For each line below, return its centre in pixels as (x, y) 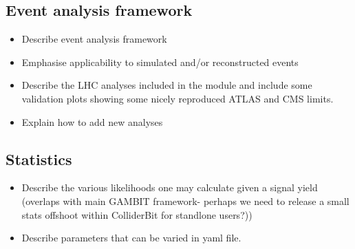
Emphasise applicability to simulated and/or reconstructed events (160, 62)
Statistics (39, 159)
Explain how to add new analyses (92, 121)
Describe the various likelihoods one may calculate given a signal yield (170, 187)
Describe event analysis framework (94, 39)
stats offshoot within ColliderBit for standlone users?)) (137, 214)
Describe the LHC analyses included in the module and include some (167, 85)
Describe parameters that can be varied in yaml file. (131, 238)
